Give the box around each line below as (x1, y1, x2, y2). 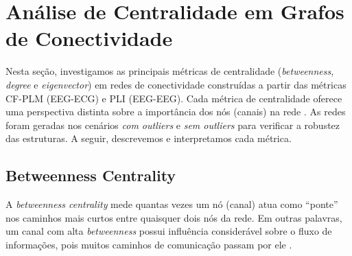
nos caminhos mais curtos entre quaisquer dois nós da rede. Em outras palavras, (5, 210, 342, 224)
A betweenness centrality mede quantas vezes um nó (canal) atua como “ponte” (5, 197, 338, 211)
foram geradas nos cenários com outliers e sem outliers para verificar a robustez (5, 117, 340, 132)
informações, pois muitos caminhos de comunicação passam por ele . (5, 237, 292, 251)
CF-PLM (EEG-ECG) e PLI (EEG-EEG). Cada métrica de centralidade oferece (5, 91, 342, 105)
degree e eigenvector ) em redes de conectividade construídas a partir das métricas (5, 77, 347, 91)
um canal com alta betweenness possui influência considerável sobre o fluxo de (5, 224, 332, 238)
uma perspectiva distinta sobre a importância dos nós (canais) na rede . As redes (5, 104, 346, 119)
